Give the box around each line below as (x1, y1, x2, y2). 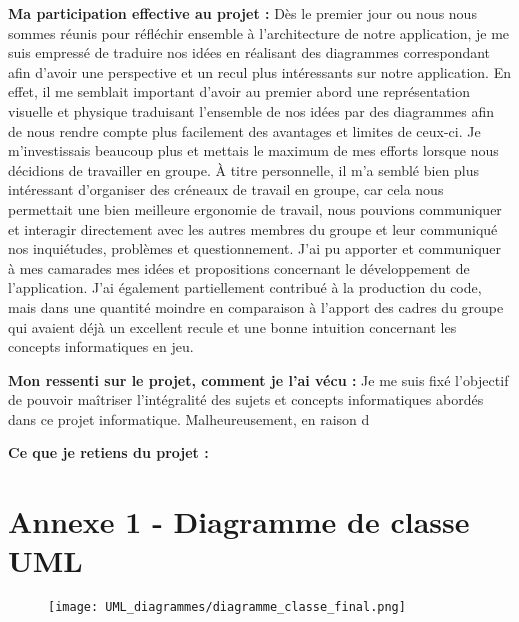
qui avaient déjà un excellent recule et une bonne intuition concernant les (8, 316, 457, 337)
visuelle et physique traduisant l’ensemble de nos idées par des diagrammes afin (8, 100, 495, 121)
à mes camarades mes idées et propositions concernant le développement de (8, 257, 470, 278)
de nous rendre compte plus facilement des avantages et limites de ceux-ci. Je (8, 120, 481, 141)
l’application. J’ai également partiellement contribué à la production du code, (8, 277, 482, 298)
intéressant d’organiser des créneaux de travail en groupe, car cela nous (8, 179, 444, 200)
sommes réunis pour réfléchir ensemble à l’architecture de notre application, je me (8, 22, 510, 43)
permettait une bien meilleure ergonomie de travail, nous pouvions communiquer (8, 198, 502, 219)
